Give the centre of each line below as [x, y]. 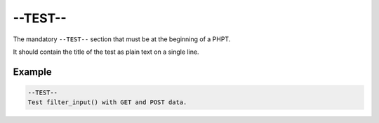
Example [32, 72]
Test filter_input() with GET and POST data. [107, 102]
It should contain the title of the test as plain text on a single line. [106, 52]
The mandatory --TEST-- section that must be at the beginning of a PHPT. [122, 39]
